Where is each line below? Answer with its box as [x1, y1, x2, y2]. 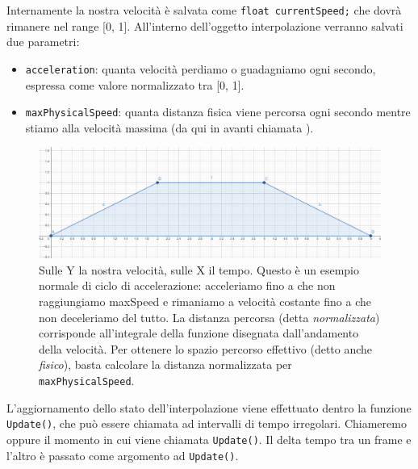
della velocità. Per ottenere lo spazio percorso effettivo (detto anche [39, 340, 373, 357]
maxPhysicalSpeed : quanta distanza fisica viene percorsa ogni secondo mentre [25, 103, 411, 120]
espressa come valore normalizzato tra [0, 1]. [25, 76, 245, 93]
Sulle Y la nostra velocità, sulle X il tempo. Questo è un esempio [39, 261, 359, 278]
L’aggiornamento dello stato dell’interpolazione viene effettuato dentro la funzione [6, 399, 412, 416]
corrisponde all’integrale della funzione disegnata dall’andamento [39, 325, 359, 341]
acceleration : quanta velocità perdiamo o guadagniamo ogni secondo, [25, 60, 376, 77]
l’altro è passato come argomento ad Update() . [6, 446, 239, 463]
